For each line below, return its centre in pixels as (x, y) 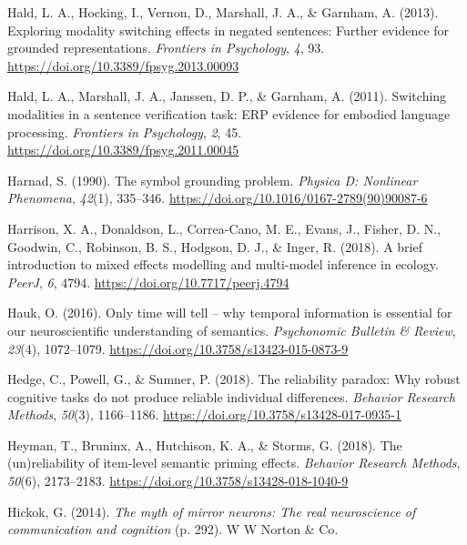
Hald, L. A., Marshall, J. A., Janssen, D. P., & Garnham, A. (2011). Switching (227, 96)
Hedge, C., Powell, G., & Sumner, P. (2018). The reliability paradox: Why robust (234, 379)
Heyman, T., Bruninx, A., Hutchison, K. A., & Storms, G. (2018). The (205, 444)
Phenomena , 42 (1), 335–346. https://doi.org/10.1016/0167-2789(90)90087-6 (218, 198)
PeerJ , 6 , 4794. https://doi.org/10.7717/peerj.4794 (148, 282)
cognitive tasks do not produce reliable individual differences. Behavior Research (231, 396)
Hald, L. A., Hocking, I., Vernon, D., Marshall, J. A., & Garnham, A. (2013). (223, 12)
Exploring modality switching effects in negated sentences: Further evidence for (228, 30)
